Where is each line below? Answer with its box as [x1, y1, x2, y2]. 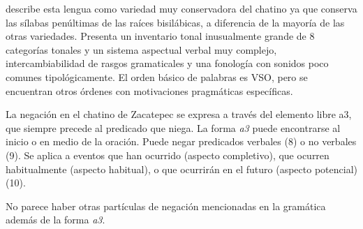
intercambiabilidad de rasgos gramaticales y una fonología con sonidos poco [6, 56, 329, 71]
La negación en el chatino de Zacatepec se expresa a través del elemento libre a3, [6, 107, 352, 121]
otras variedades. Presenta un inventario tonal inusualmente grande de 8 [6, 29, 315, 43]
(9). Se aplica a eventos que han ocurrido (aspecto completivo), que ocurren [6, 147, 329, 162]
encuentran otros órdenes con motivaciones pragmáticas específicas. [6, 83, 293, 98]
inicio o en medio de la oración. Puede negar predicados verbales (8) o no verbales [6, 134, 357, 149]
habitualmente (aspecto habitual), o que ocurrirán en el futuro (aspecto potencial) [6, 161, 357, 176]
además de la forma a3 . [6, 212, 105, 227]
